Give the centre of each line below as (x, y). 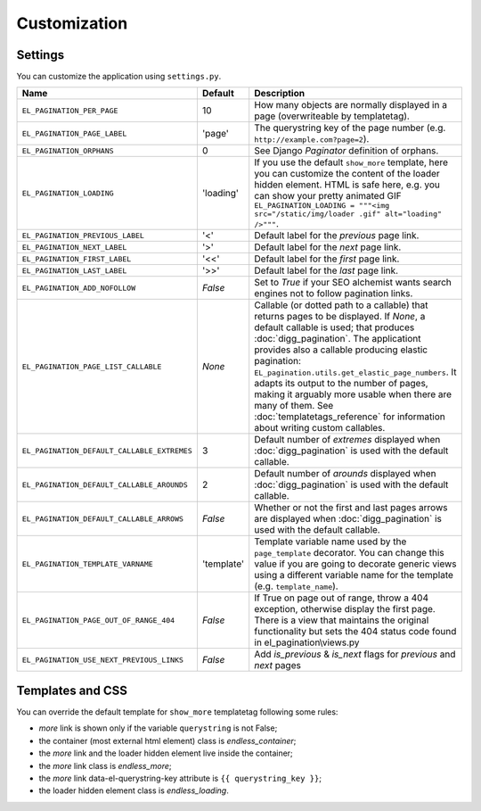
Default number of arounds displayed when (345, 474)
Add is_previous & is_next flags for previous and (355, 654)
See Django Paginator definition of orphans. (346, 151)
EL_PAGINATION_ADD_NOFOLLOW (79, 288)
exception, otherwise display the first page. (345, 609)
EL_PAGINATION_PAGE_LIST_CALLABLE (92, 366)
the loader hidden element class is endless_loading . (134, 790)
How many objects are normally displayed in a (351, 105)
